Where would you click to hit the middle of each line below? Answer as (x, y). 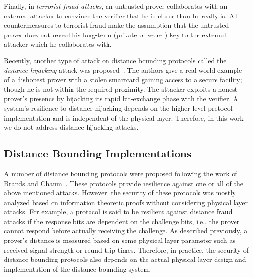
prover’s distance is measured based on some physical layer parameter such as (120, 240)
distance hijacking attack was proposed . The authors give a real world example (123, 70)
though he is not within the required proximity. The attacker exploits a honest (121, 89)
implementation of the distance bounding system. (78, 268)
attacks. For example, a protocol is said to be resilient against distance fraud (118, 212)
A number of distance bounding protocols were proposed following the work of (121, 173)
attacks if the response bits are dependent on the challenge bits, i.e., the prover (122, 221)
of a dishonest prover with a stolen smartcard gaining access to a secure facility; (123, 79)
